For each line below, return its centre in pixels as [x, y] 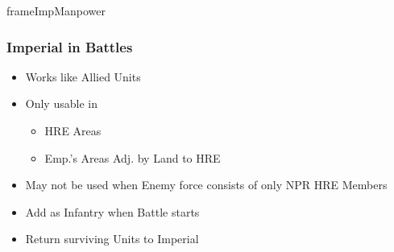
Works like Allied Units [83, 76]
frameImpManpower [56, 10]
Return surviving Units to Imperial [112, 239]
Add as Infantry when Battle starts [112, 211]
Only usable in [61, 103]
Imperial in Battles [70, 46]
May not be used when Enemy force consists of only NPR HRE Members [206, 185]
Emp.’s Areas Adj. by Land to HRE [133, 157]
